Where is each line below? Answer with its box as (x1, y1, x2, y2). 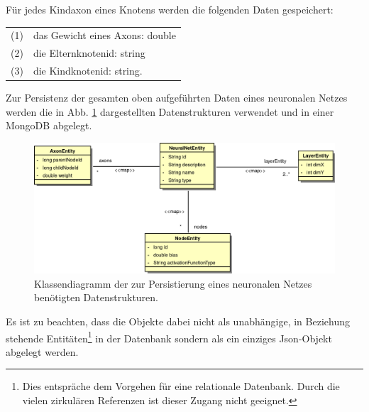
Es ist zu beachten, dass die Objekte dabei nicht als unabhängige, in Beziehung (6, 313, 350, 328)
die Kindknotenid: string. (33, 63, 143, 78)
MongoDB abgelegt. (6, 118, 92, 133)
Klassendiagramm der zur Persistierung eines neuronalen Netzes (34, 276, 312, 291)
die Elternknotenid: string (33, 45, 145, 60)
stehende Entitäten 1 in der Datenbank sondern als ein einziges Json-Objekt (6, 328, 332, 345)
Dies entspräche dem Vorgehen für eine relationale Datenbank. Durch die (22, 379, 340, 394)
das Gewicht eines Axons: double (33, 28, 176, 43)
